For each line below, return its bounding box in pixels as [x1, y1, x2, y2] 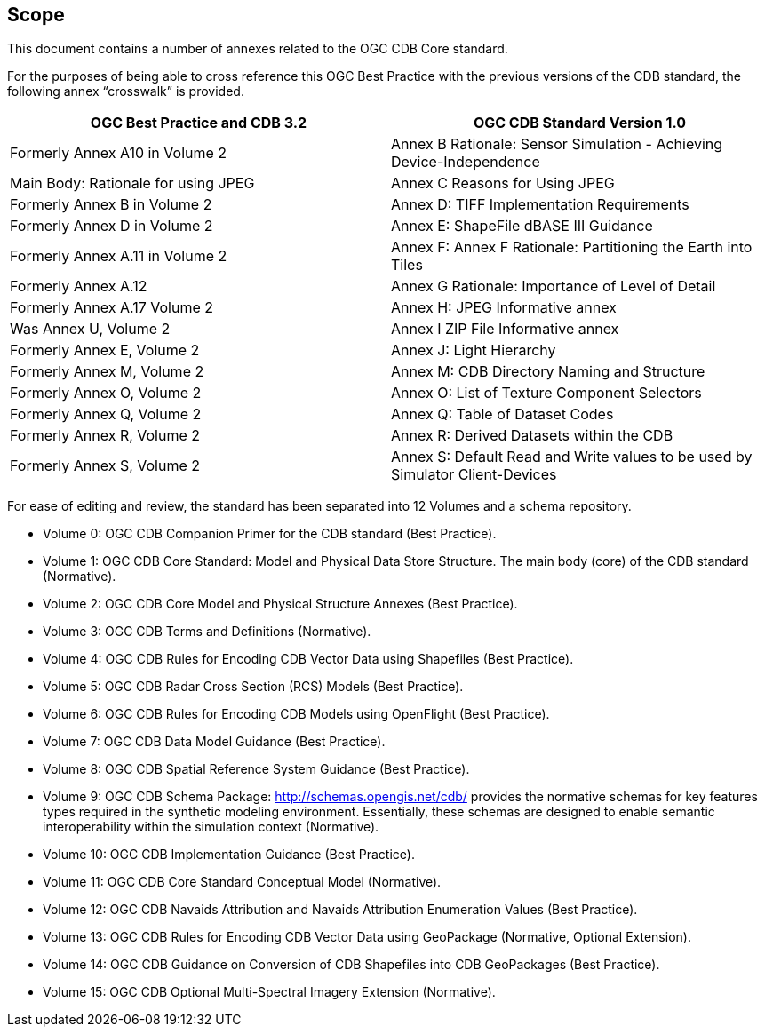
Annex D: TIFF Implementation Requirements [391, 195, 689, 214]
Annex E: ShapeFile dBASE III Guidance [391, 217, 653, 235]
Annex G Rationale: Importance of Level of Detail [391, 277, 716, 296]
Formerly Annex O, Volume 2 [10, 384, 202, 402]
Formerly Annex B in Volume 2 [10, 195, 212, 214]
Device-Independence [391, 153, 540, 171]
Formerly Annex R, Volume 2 [10, 426, 201, 445]
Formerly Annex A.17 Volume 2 [10, 298, 213, 317]
